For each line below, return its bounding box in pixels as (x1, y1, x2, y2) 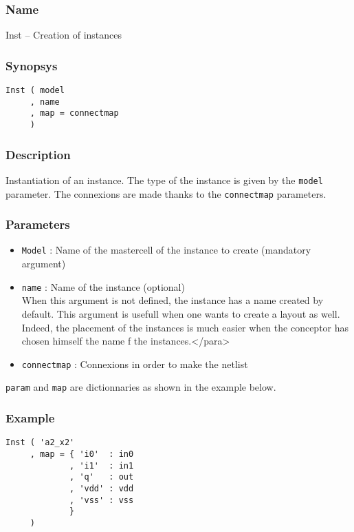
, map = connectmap (30, 108, 119, 119)
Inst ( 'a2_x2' (5, 438, 75, 448)
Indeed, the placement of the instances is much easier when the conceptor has (21, 320, 349, 334)
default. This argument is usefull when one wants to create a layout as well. (21, 306, 340, 320)
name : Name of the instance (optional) (21, 279, 185, 294)
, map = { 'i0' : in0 (30, 449, 134, 459)
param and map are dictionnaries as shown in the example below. (5, 380, 276, 394)
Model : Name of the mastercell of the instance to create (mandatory (21, 243, 311, 257)
